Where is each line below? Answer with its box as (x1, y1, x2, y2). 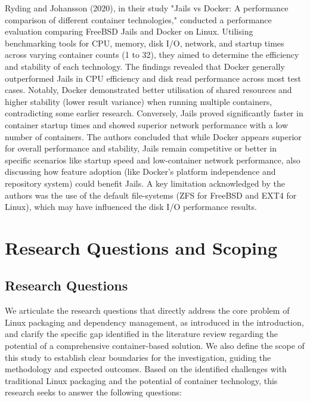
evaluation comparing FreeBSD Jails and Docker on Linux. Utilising (5, 25, 253, 38)
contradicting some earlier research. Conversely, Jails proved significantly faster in (5, 107, 303, 119)
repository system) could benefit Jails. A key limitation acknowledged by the (5, 177, 285, 189)
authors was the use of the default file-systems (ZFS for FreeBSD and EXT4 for (5, 188, 297, 201)
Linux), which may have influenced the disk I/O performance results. (5, 200, 257, 213)
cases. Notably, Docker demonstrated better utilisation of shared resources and (5, 84, 292, 96)
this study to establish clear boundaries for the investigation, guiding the (5, 351, 271, 363)
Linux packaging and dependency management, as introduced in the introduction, (5, 316, 304, 328)
